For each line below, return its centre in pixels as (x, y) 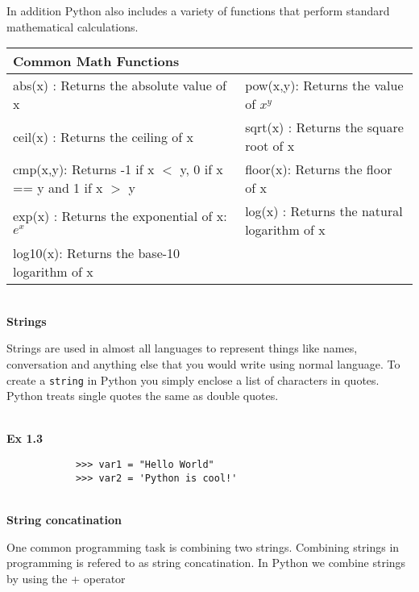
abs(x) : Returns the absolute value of (120, 85)
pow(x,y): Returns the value (324, 85)
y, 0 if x (201, 169)
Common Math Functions (96, 61)
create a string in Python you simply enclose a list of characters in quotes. (193, 379)
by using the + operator (66, 578)
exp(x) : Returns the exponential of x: (120, 216)
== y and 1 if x (58, 188)
